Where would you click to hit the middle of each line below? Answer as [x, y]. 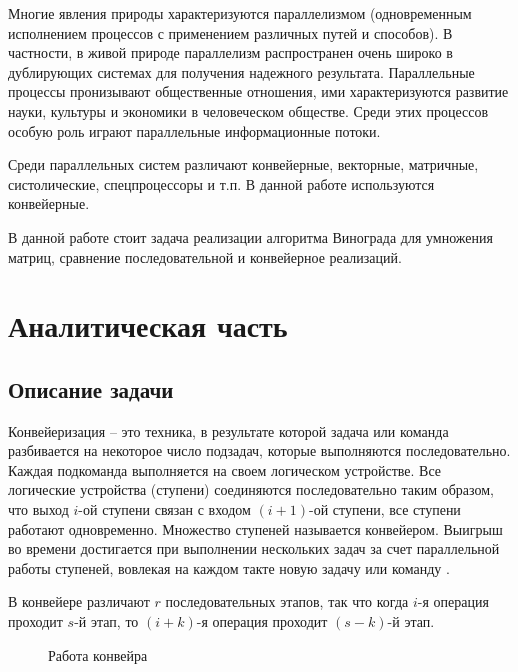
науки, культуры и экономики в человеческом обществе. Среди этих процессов [248, 110]
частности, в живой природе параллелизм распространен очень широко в [230, 52]
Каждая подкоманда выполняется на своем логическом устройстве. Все [224, 469]
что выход [38, 509]
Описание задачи [91, 388]
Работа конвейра [98, 654]
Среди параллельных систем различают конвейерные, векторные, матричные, [243, 164]
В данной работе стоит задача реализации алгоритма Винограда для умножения [250, 236]
